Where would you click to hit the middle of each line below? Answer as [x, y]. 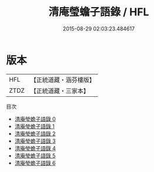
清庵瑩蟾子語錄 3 [35, 141]
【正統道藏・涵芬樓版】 [63, 80]
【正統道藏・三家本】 [60, 90]
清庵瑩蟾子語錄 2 [35, 133]
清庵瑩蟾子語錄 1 [34, 126]
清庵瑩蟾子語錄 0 [35, 119]
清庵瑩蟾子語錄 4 [35, 148]
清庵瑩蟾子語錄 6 [35, 163]
